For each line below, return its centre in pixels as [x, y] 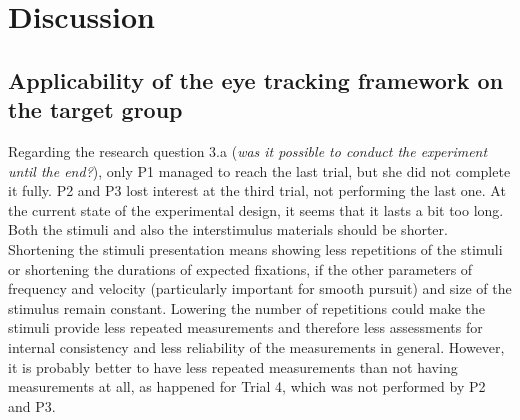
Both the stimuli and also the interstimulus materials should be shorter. [228, 229]
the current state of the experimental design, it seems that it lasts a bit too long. [256, 209]
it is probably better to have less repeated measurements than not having [233, 366]
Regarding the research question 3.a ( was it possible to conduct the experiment [248, 150]
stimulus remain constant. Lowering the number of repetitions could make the [247, 307]
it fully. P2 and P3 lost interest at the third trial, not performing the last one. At [257, 190]
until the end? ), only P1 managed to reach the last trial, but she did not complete [259, 170]
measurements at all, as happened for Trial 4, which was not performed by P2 [247, 386]
